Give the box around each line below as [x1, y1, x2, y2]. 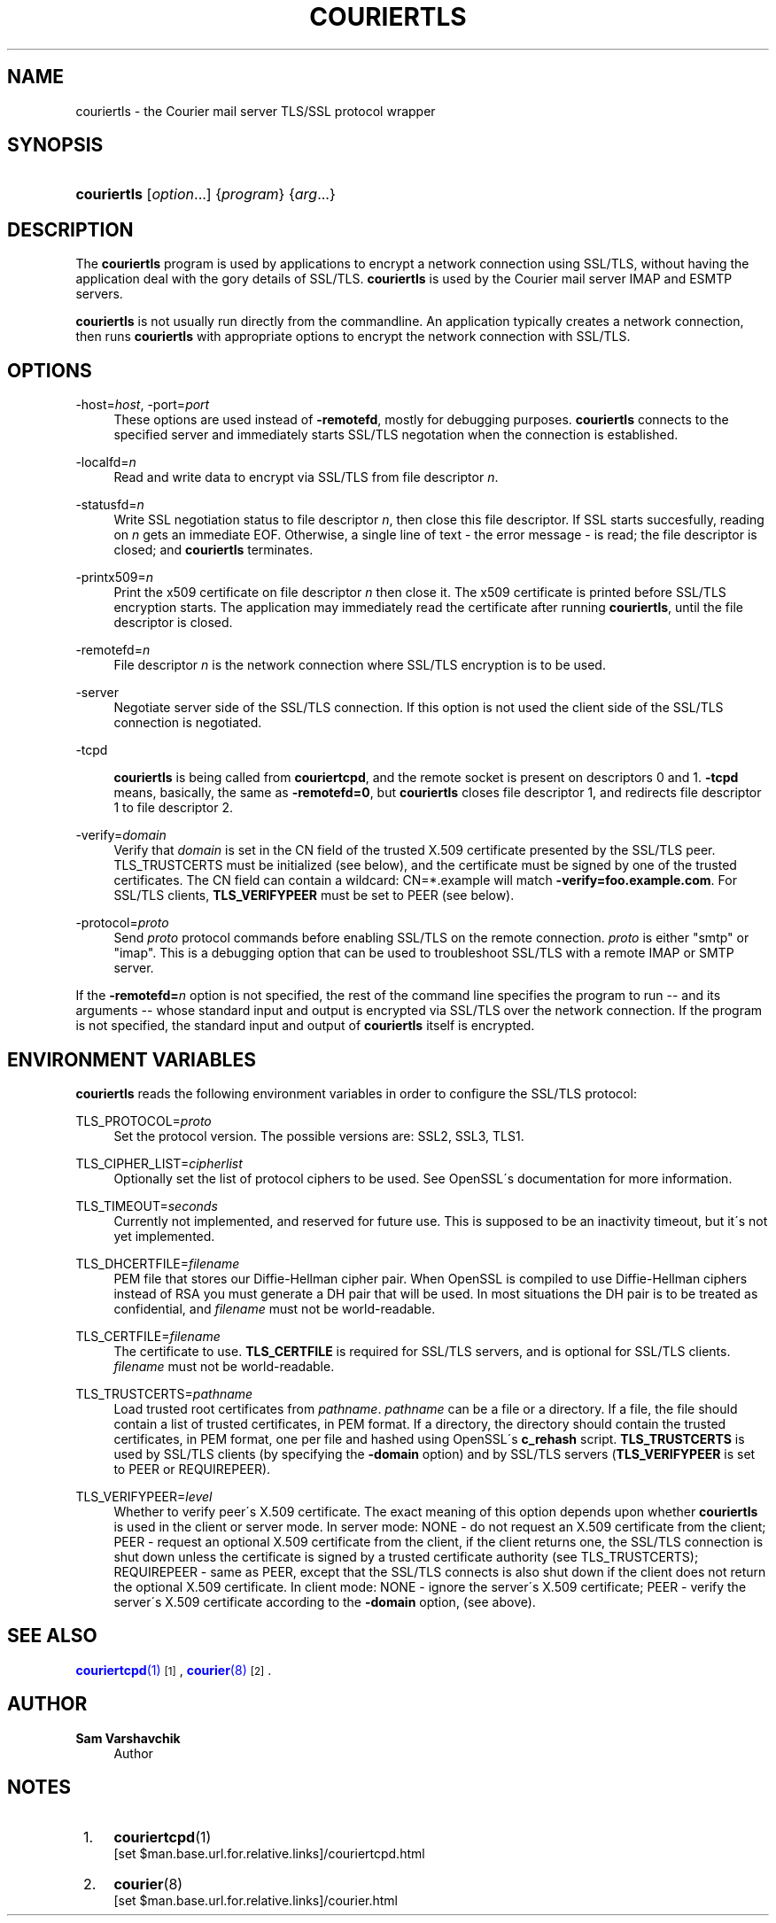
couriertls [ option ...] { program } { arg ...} [75, 185, 336, 204]
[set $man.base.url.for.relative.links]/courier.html [113, 1892, 398, 1908]
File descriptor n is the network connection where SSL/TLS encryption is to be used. [113, 657, 606, 673]
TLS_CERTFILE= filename [75, 1328, 221, 1344]
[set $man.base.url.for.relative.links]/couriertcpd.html [113, 1845, 425, 1861]
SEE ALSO [7, 1624, 97, 1648]
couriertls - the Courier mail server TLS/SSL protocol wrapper [75, 103, 436, 119]
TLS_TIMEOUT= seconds [75, 1198, 218, 1214]
